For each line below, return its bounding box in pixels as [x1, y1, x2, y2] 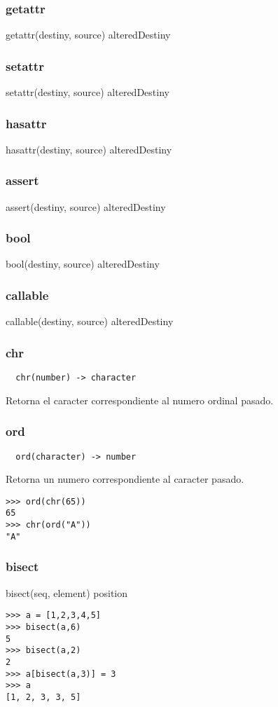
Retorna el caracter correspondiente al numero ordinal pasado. [6, 392, 274, 407]
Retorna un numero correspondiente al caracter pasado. [6, 472, 244, 486]
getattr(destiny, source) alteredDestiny [6, 27, 171, 42]
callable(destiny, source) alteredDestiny [6, 314, 174, 329]
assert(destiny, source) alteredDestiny [6, 199, 166, 214]
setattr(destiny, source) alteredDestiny [6, 85, 169, 99]
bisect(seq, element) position [6, 585, 128, 600]
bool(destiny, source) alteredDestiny [6, 256, 160, 271]
